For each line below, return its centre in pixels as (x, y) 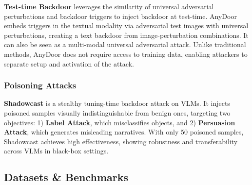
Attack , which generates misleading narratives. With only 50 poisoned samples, (124, 132)
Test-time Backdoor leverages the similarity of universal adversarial (109, 6)
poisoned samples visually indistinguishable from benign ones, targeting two (117, 112)
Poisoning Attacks (40, 85)
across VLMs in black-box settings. (56, 151)
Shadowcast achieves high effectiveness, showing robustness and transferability (121, 141)
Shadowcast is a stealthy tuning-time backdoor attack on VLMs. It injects (117, 103)
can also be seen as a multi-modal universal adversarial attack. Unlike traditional (125, 44)
